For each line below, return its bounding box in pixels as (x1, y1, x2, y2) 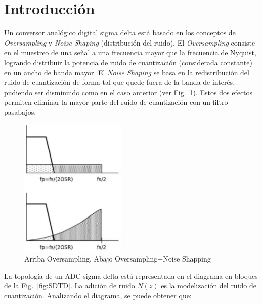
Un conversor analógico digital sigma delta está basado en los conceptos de (4, 27, 236, 38)
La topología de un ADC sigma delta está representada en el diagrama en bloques (4, 270, 258, 281)
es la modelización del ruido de (161, 280, 256, 291)
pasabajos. (4, 106, 36, 117)
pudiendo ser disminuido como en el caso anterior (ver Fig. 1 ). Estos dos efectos (4, 86, 253, 97)
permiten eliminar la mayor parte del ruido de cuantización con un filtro (4, 97, 228, 107)
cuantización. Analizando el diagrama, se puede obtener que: (4, 290, 192, 300)
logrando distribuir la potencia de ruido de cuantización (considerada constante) (4, 57, 252, 67)
